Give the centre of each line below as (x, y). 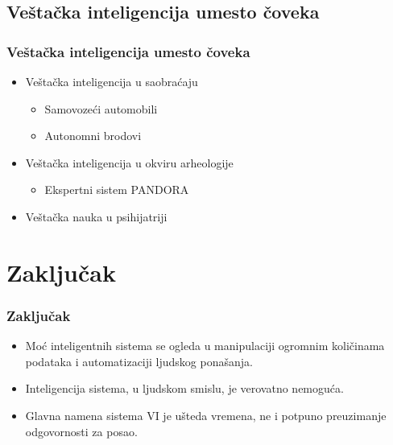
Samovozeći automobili (101, 108)
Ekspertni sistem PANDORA (117, 190)
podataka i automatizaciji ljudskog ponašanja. (139, 361)
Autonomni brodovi (93, 136)
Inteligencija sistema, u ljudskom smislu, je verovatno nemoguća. (184, 388)
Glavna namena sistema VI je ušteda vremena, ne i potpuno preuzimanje (206, 415)
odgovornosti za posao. (81, 431)
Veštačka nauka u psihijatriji (96, 216)
